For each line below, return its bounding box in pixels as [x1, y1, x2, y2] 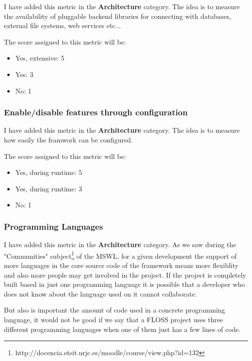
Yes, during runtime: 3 [15, 183, 82, 193]
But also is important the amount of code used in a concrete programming [4, 305, 225, 315]
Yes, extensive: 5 [15, 53, 64, 63]
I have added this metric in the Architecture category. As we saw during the [4, 239, 236, 250]
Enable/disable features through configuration [4, 106, 188, 118]
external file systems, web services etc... [4, 20, 121, 31]
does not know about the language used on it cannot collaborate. [4, 288, 197, 298]
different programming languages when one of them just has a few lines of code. [4, 324, 241, 334]
